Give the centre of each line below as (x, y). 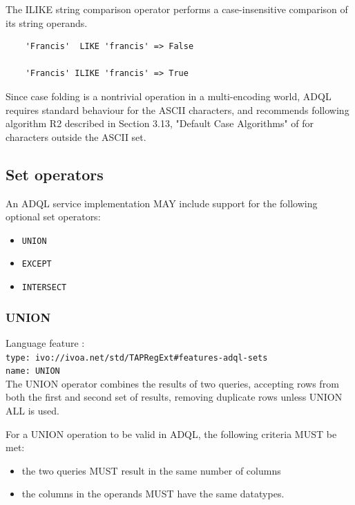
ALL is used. (32, 411)
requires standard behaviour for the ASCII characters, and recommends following (177, 109)
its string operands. (47, 22)
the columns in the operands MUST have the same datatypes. (153, 494)
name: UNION (33, 371)
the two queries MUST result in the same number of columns (151, 470)
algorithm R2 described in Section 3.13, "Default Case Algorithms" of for (160, 123)
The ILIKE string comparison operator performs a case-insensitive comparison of (177, 9)
